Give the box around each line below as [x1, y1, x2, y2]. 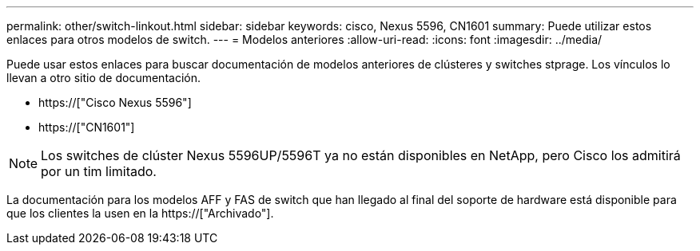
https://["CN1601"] [38, 120, 135, 134]
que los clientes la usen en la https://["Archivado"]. [6, 206, 274, 220]
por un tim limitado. [41, 163, 157, 179]
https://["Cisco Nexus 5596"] [38, 96, 192, 109]
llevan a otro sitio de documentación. [6, 71, 201, 84]
